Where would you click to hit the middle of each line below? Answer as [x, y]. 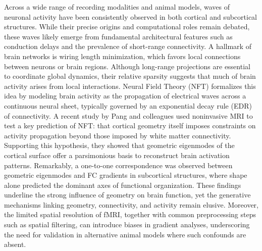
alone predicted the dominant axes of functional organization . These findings [123, 185]
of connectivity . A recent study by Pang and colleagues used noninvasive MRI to [128, 115]
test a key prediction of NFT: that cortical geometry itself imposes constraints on [130, 125]
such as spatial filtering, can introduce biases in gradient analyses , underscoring [127, 224]
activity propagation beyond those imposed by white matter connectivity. [118, 135]
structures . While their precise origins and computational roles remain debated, [127, 27]
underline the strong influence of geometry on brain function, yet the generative [127, 195]
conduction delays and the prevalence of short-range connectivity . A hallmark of [128, 46]
